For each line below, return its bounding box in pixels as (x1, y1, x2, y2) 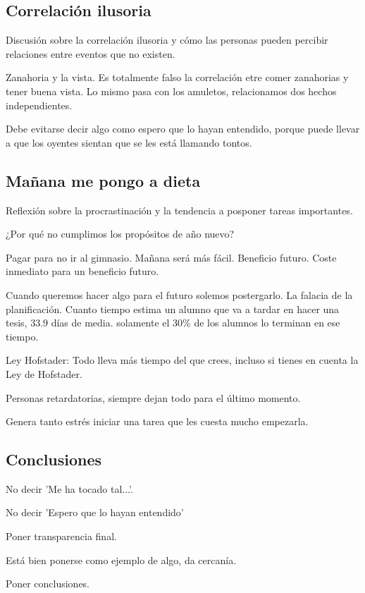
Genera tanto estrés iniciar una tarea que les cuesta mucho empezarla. (6, 414, 309, 429)
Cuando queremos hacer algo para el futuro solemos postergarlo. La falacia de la (6, 287, 353, 302)
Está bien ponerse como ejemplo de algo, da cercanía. (6, 552, 237, 567)
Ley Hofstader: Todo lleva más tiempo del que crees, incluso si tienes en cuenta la (6, 353, 359, 367)
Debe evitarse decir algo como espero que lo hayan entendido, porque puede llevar (6, 121, 360, 136)
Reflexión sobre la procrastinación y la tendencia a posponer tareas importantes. (6, 202, 353, 217)
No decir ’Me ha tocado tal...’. (6, 481, 133, 496)
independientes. (6, 97, 73, 112)
